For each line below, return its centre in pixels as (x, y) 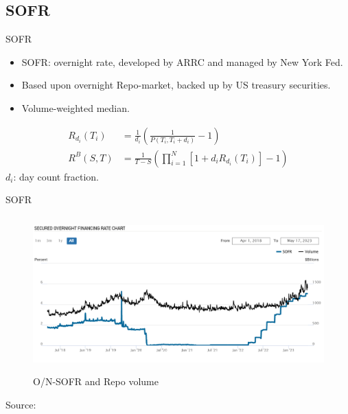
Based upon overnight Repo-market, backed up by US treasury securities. (176, 85)
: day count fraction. (56, 176)
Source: (21, 404)
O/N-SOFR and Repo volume (96, 381)
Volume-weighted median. (76, 107)
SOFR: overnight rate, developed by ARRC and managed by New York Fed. (182, 61)
